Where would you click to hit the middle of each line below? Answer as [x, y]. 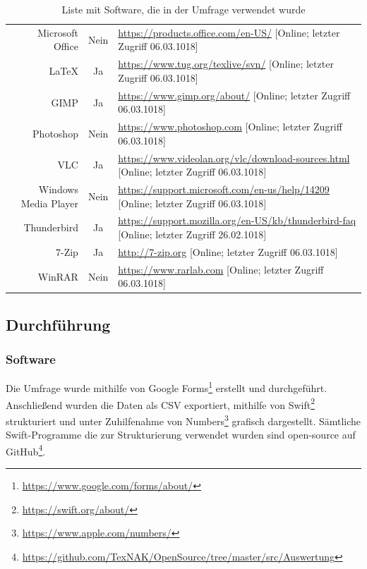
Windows [58, 189]
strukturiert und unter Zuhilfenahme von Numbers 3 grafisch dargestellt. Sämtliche [183, 420]
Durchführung [58, 324]
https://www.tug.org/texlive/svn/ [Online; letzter [226, 64]
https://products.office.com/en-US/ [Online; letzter [229, 32]
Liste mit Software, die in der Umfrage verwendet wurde [183, 9]
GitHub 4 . [26, 450]
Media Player [49, 203]
